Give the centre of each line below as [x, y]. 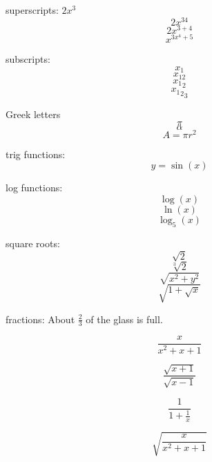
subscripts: [28, 59]
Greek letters [33, 114]
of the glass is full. [124, 319]
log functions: [34, 187]
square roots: [33, 243]
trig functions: [36, 154]
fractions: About [40, 319]
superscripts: [32, 10]
